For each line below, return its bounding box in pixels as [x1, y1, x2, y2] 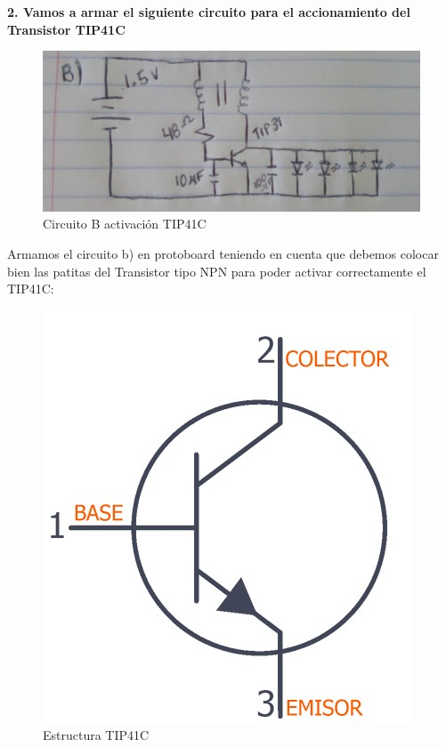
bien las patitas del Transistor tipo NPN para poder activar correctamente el [7, 261, 426, 280]
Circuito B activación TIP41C [43, 214, 207, 233]
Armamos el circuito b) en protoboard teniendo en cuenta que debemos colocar [7, 244, 439, 262]
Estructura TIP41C [43, 726, 150, 744]
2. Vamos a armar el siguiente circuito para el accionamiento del [7, 3, 410, 20]
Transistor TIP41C [7, 20, 126, 38]
